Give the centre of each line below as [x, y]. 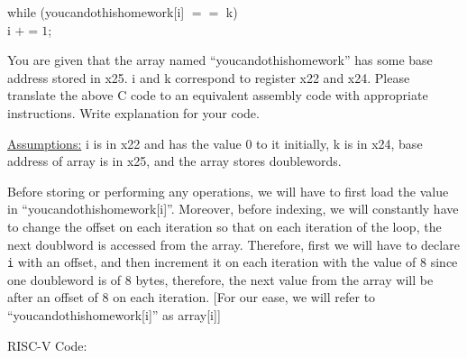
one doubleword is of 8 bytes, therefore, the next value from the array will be [220, 279]
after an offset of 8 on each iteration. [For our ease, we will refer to [192, 297]
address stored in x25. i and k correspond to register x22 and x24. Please [209, 77]
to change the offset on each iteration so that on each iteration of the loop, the [224, 226]
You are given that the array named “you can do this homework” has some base [220, 60]
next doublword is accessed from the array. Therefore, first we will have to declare [233, 244]
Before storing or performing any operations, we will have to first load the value [228, 191]
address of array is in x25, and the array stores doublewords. [174, 161]
